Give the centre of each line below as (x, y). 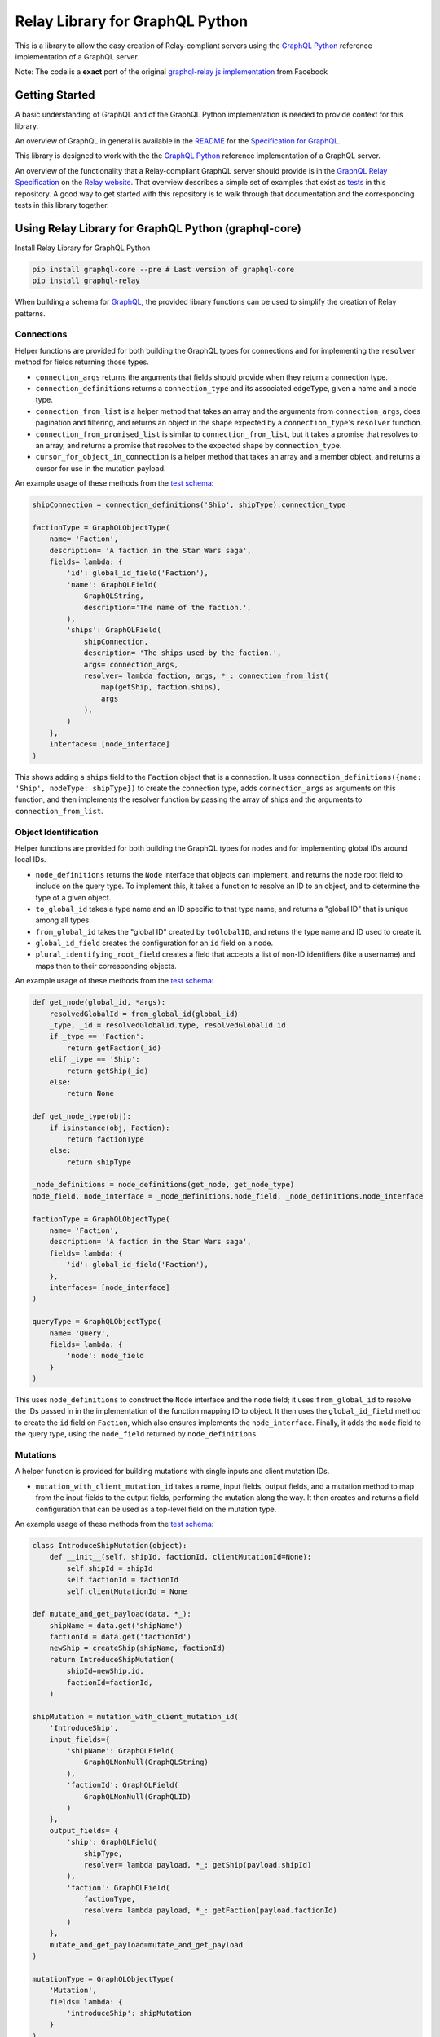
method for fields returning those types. (82, 362)
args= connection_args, (131, 664)
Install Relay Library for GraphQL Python (83, 248)
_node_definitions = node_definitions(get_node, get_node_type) (163, 1185)
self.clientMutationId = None (127, 1591)
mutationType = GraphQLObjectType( (103, 1979)
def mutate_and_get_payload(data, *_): (112, 1614)
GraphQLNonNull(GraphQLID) (137, 1796)
